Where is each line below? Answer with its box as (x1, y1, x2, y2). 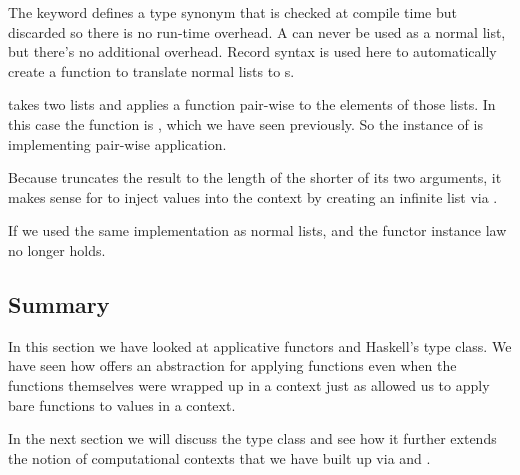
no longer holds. (8, 239, 106, 260)
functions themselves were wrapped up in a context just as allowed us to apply (8, 374, 490, 395)
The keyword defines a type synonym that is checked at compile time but (8, 2, 457, 22)
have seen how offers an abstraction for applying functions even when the (8, 355, 457, 376)
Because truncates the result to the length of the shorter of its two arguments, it (8, 167, 502, 188)
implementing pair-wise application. (8, 133, 227, 154)
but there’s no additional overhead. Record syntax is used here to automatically (8, 41, 497, 62)
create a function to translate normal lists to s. (8, 60, 295, 81)
